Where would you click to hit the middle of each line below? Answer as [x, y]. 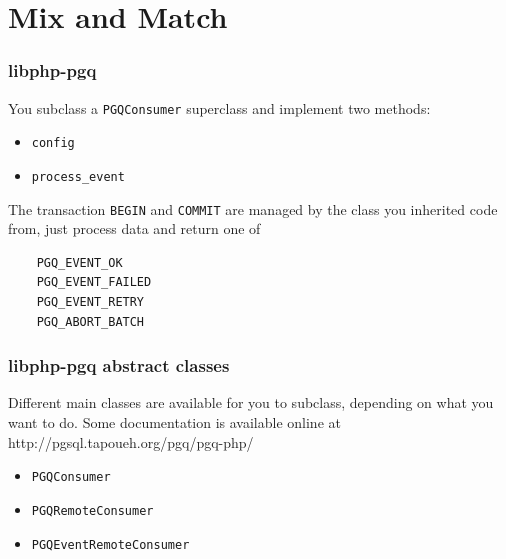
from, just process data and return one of [134, 228]
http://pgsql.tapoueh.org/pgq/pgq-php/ [131, 441]
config [53, 143]
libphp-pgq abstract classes [119, 365]
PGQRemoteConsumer [92, 510]
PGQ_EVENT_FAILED [94, 282]
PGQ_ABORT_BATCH [90, 321]
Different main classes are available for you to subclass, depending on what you [251, 402]
